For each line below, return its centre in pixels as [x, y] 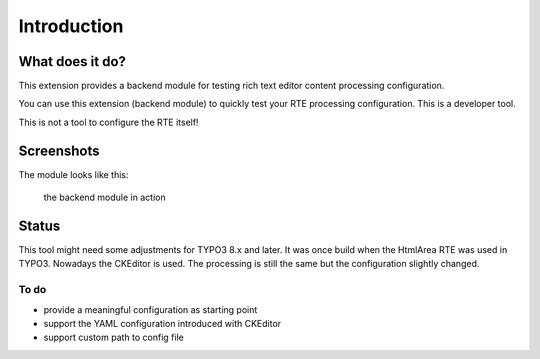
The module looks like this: [73, 174]
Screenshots [59, 150]
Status [39, 225]
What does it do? [72, 61]
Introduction [71, 26]
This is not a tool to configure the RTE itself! [108, 122]
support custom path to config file [113, 337]
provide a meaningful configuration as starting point [150, 309]
